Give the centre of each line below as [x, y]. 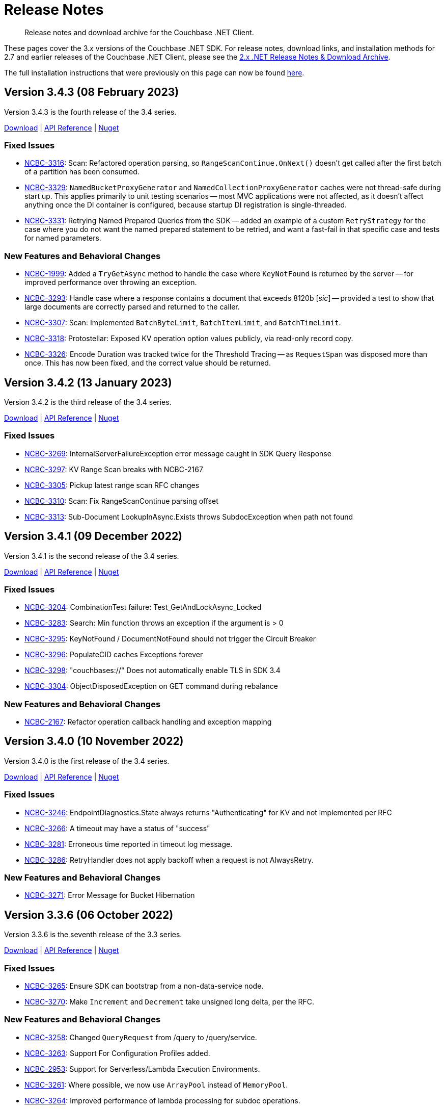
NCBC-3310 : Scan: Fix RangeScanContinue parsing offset [121, 501]
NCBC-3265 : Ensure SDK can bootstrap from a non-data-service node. [144, 986]
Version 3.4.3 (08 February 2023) [92, 92]
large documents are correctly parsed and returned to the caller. [132, 307]
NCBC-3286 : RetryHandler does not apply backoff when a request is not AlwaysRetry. [169, 860]
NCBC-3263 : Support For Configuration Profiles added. [117, 1053]
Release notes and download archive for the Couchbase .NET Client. [139, 32]
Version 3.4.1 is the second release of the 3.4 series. [92, 556]
